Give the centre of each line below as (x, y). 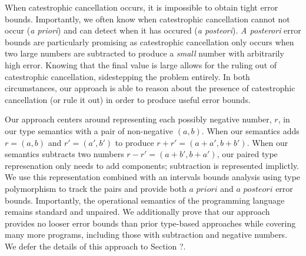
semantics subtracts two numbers (64, 154)
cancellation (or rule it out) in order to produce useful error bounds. (128, 99)
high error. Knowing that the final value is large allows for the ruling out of (141, 64)
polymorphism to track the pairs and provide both (96, 188)
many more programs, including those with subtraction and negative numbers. (146, 235)
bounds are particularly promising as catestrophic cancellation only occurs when (149, 41)
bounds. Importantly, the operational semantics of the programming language (145, 200)
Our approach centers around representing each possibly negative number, (138, 119)
